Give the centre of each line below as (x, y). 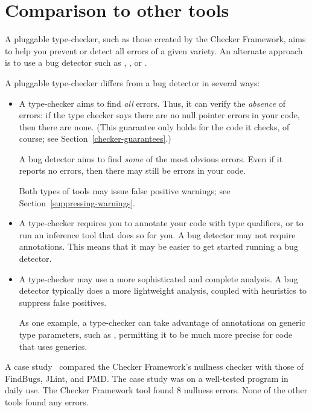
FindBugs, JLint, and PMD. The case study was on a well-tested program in (147, 378)
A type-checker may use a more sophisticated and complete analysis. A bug (158, 278)
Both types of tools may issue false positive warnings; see (125, 191)
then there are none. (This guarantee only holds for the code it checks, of (154, 126)
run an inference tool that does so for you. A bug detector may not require (157, 234)
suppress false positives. (63, 302)
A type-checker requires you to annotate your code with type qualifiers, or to (161, 223)
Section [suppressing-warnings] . (77, 202)
